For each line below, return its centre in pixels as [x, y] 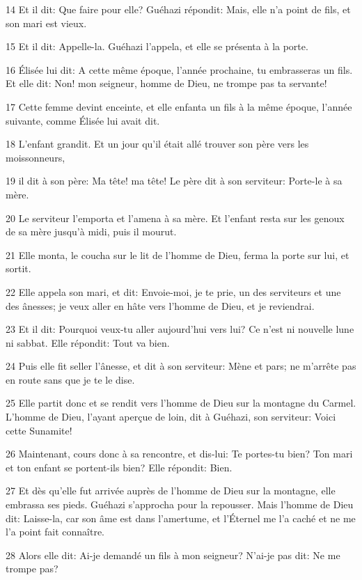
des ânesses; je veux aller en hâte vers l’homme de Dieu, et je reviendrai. [160, 305]
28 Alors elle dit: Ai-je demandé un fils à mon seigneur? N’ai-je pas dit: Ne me [173, 555]
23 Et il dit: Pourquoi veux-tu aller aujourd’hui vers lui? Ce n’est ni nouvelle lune [180, 329]
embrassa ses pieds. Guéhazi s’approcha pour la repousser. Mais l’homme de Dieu [180, 504]
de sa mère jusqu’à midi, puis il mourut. [91, 232]
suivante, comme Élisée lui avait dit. [83, 120]
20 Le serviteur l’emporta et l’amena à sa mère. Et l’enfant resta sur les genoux [175, 218]
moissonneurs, [36, 157]
